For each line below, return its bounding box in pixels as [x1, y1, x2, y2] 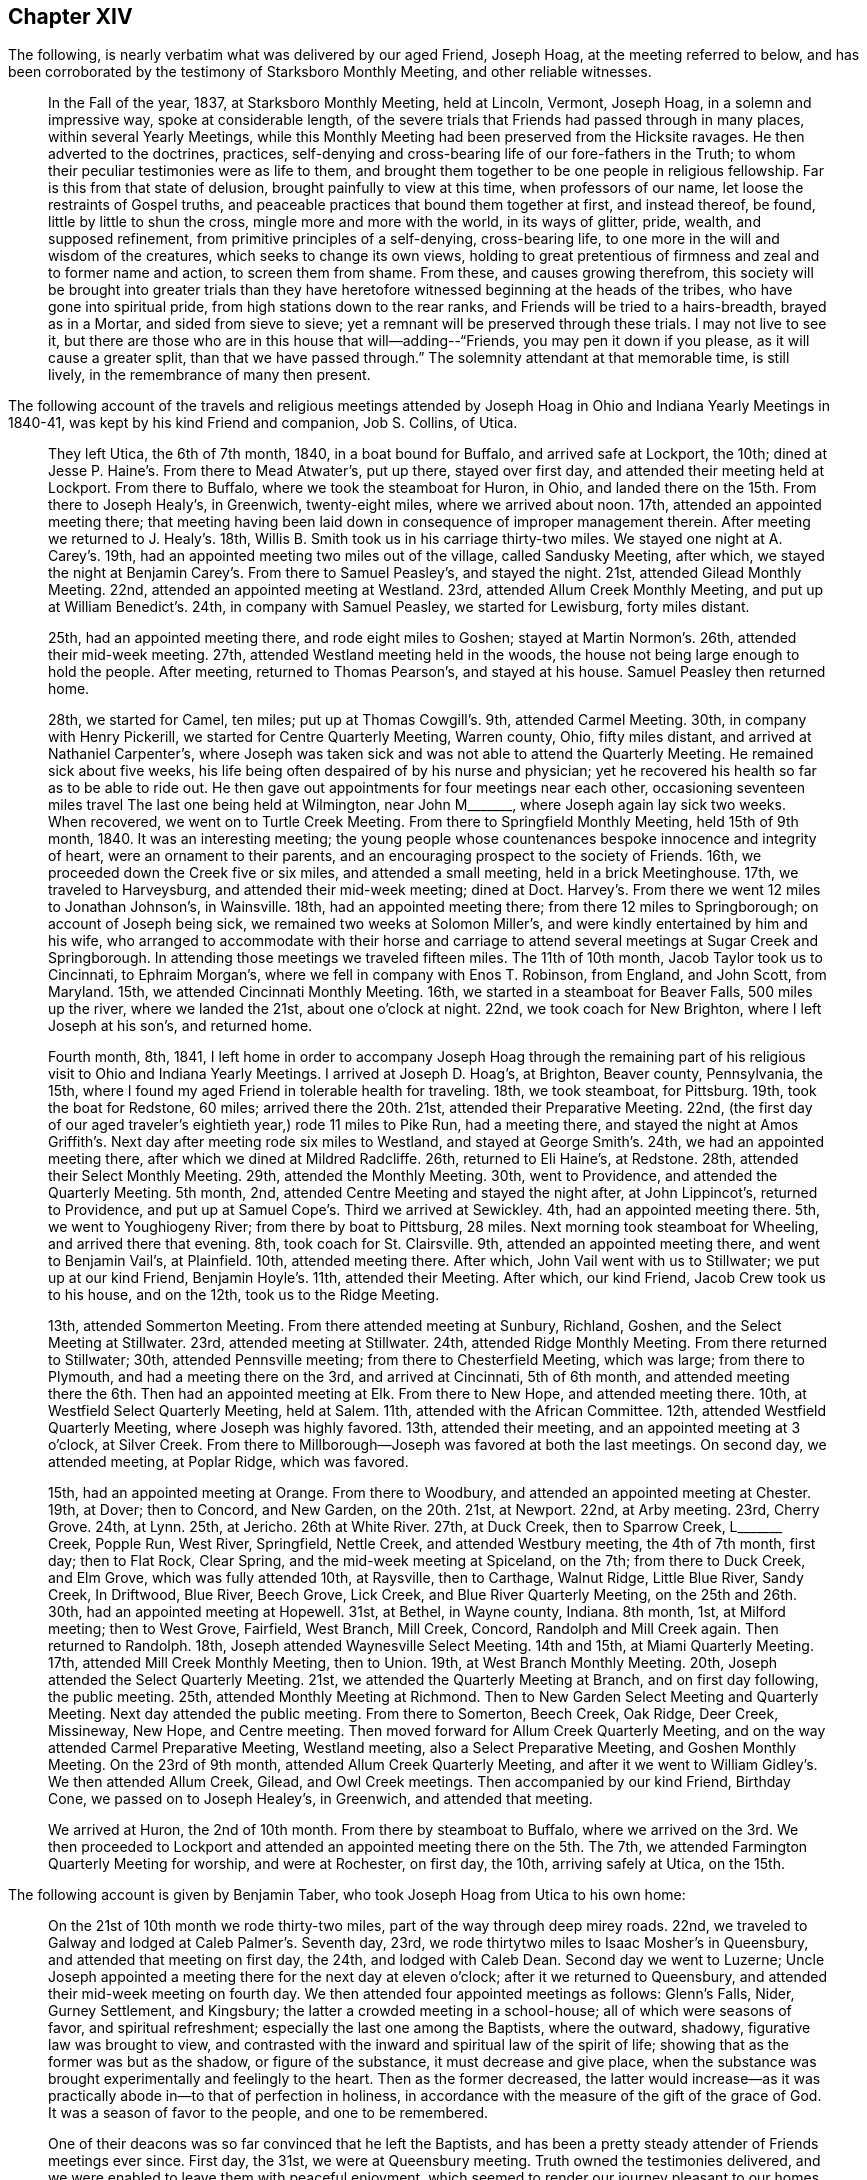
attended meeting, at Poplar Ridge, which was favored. [48, 1453, 409, 1471]
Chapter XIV [8, 4, 133, 29]
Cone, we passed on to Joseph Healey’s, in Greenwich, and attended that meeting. [48, 1790, 593, 1808]
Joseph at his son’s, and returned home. [48, 1017, 313, 1035]
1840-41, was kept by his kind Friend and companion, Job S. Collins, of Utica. [8, 414, 518, 432]
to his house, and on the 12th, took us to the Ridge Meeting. [48, 1286, 440, 1304]
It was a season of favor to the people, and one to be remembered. [48, 2104, 489, 2122]
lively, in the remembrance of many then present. [48, 366, 371, 384]
